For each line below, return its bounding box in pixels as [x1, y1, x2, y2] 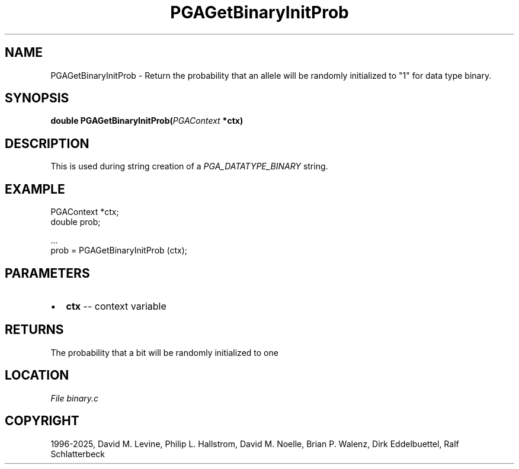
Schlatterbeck [50, 448, 105, 459]
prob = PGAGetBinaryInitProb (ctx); [50, 245, 188, 256]
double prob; [50, 217, 101, 227]
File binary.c [50, 393, 99, 403]
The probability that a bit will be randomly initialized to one [50, 347, 278, 358]
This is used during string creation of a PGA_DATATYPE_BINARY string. [50, 161, 328, 172]
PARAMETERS [5, 265, 90, 281]
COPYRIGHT [5, 413, 79, 429]
